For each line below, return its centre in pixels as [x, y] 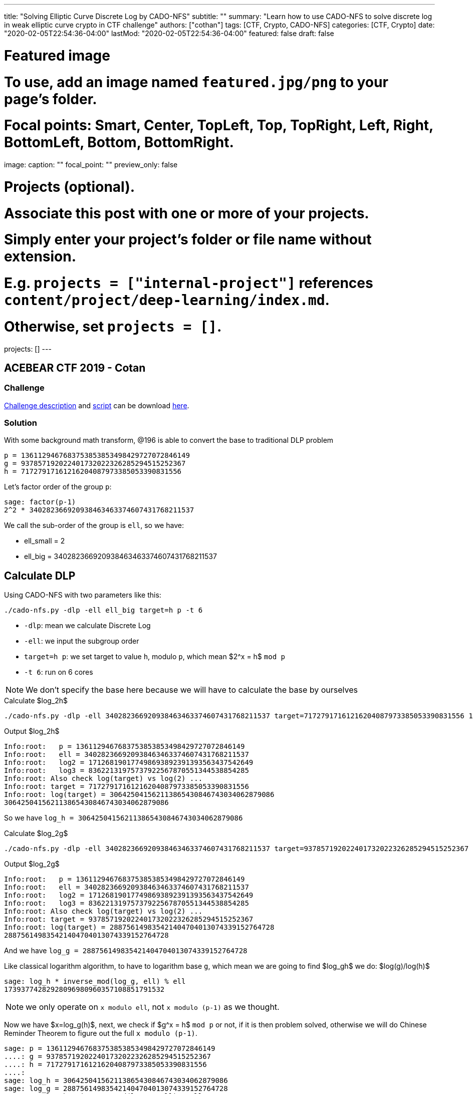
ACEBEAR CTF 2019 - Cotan [75, 368]
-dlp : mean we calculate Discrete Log [87, 626]
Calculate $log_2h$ [36, 701]
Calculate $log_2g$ [36, 834]
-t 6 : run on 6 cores [59, 672]
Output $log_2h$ [32, 731]
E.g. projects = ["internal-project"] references [189, 283]
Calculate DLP [40, 576]
